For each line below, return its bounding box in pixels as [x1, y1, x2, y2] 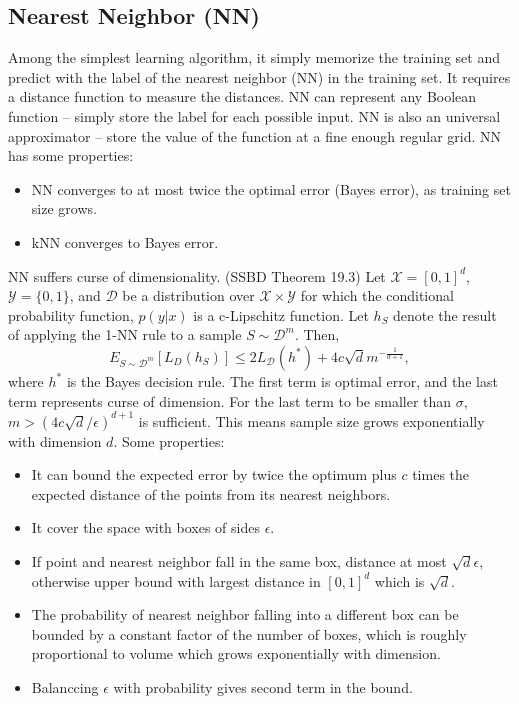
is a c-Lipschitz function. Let [193, 304, 369, 325]
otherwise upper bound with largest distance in [31, 570, 321, 591]
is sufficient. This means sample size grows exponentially [138, 410, 485, 431]
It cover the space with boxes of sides [31, 517, 260, 538]
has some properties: [8, 145, 134, 166]
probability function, [8, 304, 134, 325]
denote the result [393, 304, 497, 325]
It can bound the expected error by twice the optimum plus [31, 464, 397, 485]
